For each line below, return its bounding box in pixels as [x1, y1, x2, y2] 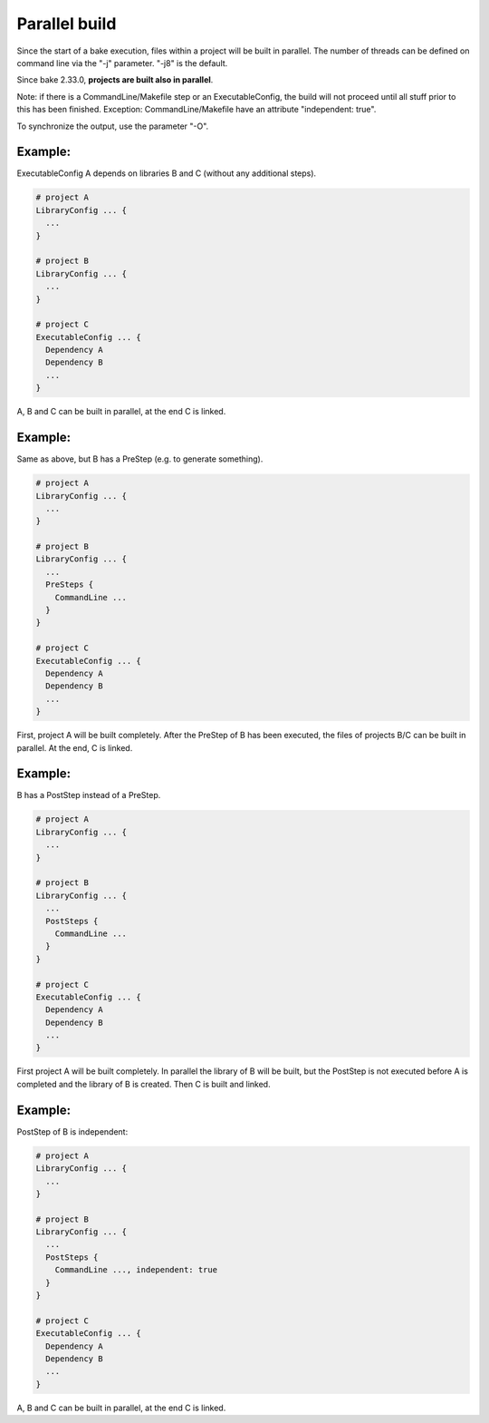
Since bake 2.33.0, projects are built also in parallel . [16, 74, 214, 85]
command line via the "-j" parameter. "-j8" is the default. [16, 57, 228, 68]
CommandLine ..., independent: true [54, 1265, 217, 1275]
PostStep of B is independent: [16, 1126, 129, 1137]
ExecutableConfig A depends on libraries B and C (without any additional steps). [16, 168, 317, 179]
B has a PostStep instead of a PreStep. [16, 790, 161, 801]
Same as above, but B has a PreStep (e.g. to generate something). [16, 453, 264, 464]
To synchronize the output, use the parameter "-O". [16, 121, 209, 132]
